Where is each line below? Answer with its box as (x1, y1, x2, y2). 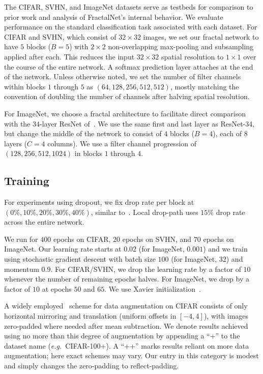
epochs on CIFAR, (53, 233, 111, 244)
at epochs (42, 283, 72, 294)
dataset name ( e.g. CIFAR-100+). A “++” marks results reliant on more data (4, 340, 249, 351)
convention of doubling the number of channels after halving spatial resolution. (4, 91, 250, 102)
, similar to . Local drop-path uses (91, 206, 198, 217)
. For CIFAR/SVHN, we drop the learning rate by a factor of (50, 263, 241, 274)
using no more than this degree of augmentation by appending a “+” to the (4, 330, 240, 341)
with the (4, 118, 31, 129)
